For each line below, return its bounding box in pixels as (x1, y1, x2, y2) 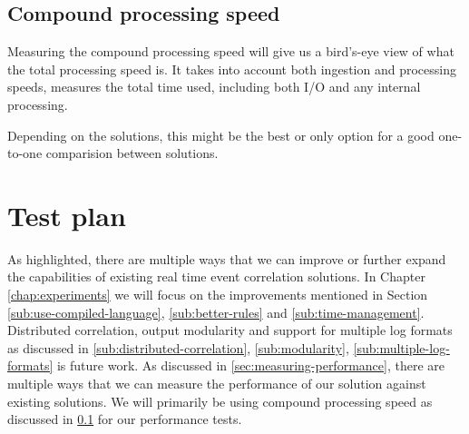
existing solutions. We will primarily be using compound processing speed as (7, 391, 433, 410)
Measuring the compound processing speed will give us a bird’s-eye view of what (7, 42, 454, 61)
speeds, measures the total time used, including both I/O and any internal (7, 77, 421, 96)
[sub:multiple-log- (353, 338, 450, 357)
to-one (7, 143, 43, 163)
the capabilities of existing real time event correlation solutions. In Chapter (7, 267, 425, 286)
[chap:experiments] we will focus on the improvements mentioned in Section (7, 285, 428, 304)
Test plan (7, 196, 126, 233)
